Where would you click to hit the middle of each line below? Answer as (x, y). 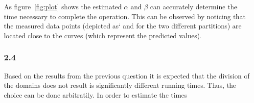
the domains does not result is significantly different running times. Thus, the (120, 85)
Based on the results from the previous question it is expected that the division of (127, 75)
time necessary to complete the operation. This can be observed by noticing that (125, 16)
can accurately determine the (194, 6)
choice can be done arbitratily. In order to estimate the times (96, 94)
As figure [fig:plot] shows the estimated (63, 6)
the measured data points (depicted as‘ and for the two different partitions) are (123, 26)
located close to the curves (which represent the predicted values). (103, 35)
